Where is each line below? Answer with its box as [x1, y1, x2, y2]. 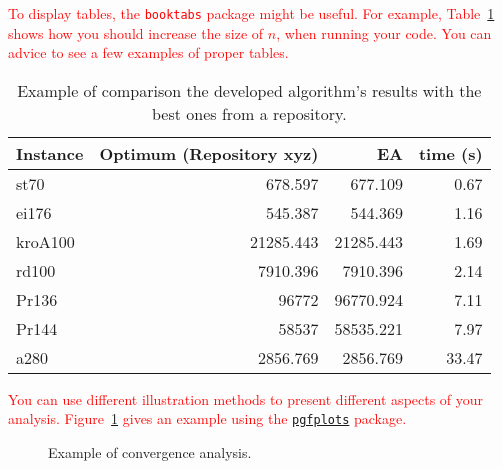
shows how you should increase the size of [8, 22, 264, 43]
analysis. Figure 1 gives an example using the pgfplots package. [8, 408, 407, 429]
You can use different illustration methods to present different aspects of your [8, 388, 484, 409]
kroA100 [16, 229, 75, 253]
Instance [16, 141, 84, 165]
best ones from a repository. [151, 101, 347, 125]
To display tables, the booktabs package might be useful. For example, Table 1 [8, 3, 495, 23]
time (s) [418, 141, 483, 165]
